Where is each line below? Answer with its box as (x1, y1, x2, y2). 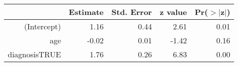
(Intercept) (24, 21, 61, 32)
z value (159, 6, 187, 17)
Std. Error (111, 6, 152, 17)
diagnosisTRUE (8, 49, 61, 60)
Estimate (69, 6, 104, 17)
